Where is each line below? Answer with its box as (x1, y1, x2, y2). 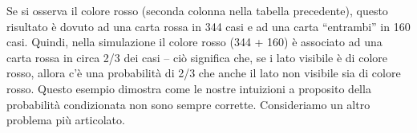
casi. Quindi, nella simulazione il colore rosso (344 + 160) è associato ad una (6, 33, 383, 50)
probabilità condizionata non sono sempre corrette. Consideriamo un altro (6, 96, 370, 112)
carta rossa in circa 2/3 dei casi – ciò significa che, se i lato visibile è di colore (6, 49, 387, 65)
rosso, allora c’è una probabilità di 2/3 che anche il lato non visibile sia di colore (6, 65, 401, 81)
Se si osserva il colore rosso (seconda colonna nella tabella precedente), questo (6, 2, 388, 18)
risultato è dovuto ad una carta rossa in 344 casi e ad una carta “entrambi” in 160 (6, 18, 411, 34)
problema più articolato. (6, 111, 125, 128)
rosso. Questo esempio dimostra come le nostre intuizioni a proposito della (6, 80, 371, 96)
